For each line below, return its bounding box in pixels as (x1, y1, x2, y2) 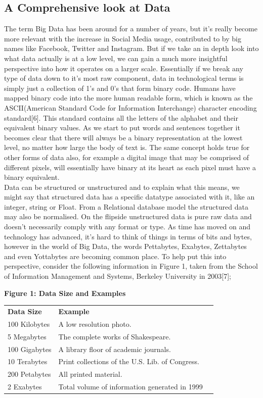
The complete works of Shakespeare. (58, 331, 171, 341)
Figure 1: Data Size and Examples (4, 287, 126, 298)
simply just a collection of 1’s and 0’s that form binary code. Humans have (4, 82, 236, 93)
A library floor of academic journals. (58, 343, 171, 354)
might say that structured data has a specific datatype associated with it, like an (4, 191, 255, 202)
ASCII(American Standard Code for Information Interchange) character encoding (4, 102, 257, 113)
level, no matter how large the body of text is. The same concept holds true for (4, 142, 250, 153)
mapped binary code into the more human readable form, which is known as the (4, 92, 253, 103)
